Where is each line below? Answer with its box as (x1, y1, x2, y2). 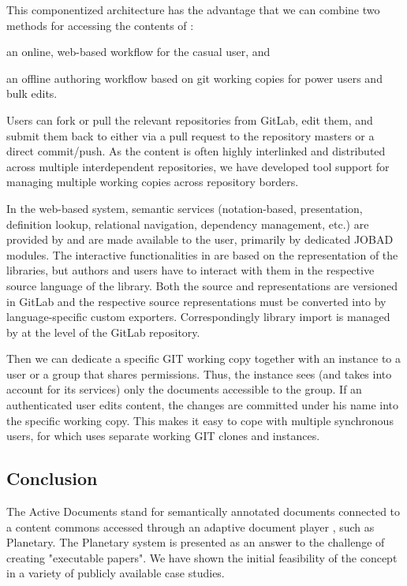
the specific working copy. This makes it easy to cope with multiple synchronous (6, 412, 394, 428)
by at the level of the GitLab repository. (6, 323, 200, 340)
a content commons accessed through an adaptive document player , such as (6, 518, 375, 535)
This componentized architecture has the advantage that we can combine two (6, 2, 380, 17)
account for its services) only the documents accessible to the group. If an (6, 381, 362, 398)
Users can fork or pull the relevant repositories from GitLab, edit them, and (6, 111, 373, 128)
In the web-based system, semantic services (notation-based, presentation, (6, 200, 363, 216)
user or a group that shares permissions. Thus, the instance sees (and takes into (6, 365, 392, 382)
